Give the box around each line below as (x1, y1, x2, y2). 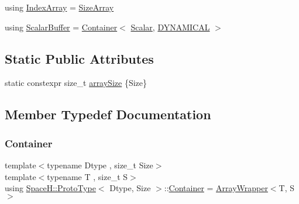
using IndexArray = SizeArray (5, 1, 114, 13)
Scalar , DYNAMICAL (130, 20, 210, 33)
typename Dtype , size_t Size (47, 158, 153, 171)
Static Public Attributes (5, 49, 154, 67)
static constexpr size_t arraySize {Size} (5, 77, 147, 89)
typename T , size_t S (47, 170, 128, 182)
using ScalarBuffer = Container (5, 20, 118, 33)
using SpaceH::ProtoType (5, 182, 96, 194)
